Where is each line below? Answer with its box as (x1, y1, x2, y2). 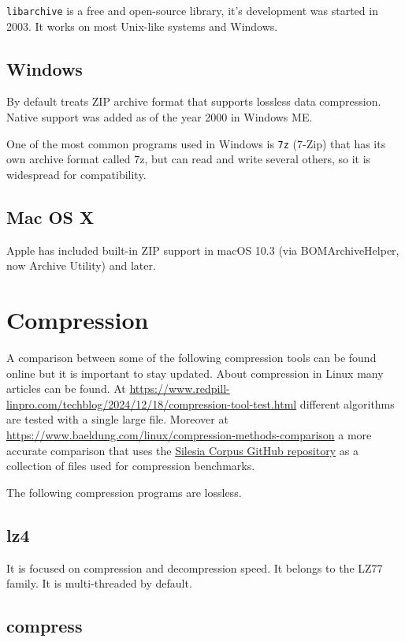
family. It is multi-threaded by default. (6, 575, 192, 592)
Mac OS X (6, 204, 95, 229)
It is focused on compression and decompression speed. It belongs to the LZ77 (6, 559, 383, 576)
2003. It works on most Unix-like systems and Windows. (6, 17, 278, 34)
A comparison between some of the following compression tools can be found (6, 349, 377, 365)
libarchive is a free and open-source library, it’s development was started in (6, 2, 378, 18)
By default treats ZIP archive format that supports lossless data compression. (6, 93, 381, 110)
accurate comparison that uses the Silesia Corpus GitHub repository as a (6, 442, 359, 458)
